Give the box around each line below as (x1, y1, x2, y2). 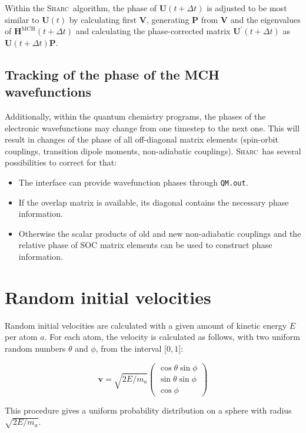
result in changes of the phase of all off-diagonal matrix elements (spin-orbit (5, 133, 278, 146)
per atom (5, 330, 38, 343)
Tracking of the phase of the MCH (5, 65, 219, 83)
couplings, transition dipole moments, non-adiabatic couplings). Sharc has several (5, 144, 301, 157)
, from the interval (95, 342, 162, 354)
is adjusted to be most (207, 2, 287, 14)
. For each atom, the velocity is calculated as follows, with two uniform (44, 330, 300, 343)
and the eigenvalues (230, 13, 301, 25)
